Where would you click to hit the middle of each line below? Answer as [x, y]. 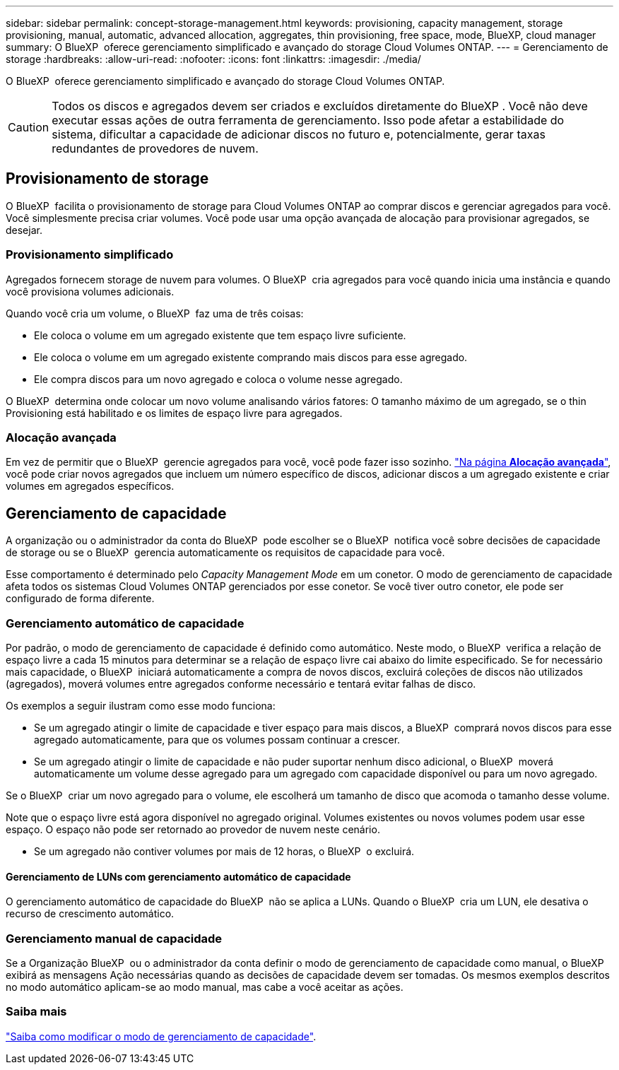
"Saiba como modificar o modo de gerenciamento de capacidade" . [161, 1036]
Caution [29, 127]
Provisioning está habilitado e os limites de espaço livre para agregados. [174, 413]
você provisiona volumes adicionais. [90, 291]
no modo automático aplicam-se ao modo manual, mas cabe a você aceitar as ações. [205, 987]
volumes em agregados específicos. [90, 486]
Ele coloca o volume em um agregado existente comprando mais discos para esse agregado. [251, 357]
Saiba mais [36, 1012]
